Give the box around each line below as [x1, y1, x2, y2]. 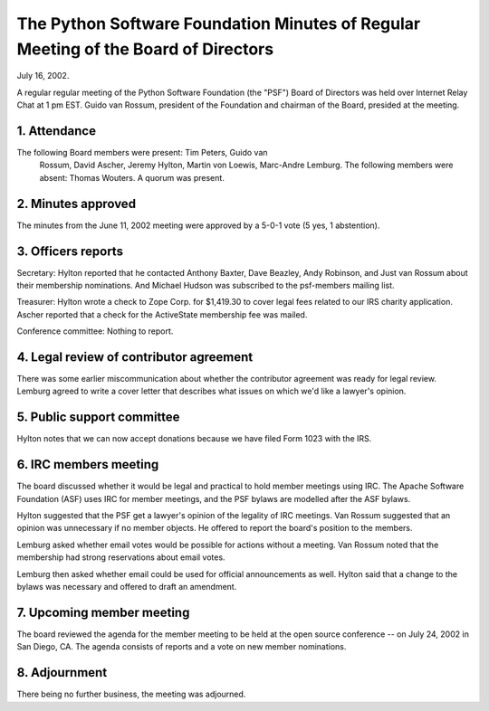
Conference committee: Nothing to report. [16, 326, 174, 337]
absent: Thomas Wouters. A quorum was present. [39, 172, 225, 183]
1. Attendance [16, 123, 97, 138]
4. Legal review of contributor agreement [16, 349, 254, 365]
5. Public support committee [16, 410, 180, 425]
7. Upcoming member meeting [16, 604, 190, 620]
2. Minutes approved [16, 195, 136, 212]
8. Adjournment [16, 665, 108, 680]
